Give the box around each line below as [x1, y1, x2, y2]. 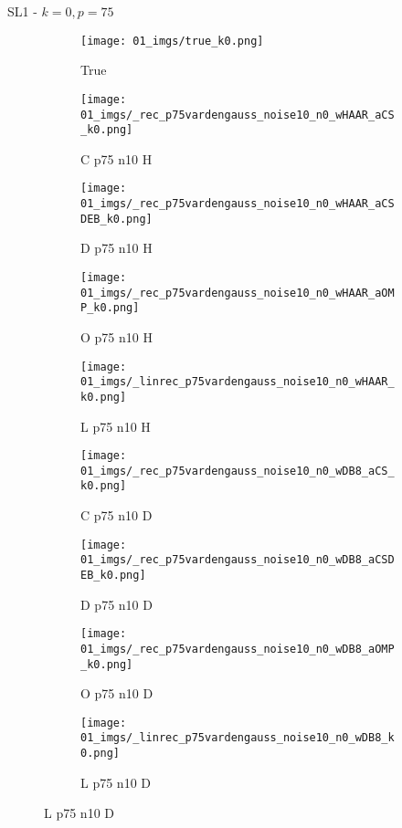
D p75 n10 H [80, 238, 153, 257]
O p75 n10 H [80, 327, 153, 346]
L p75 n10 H [80, 416, 151, 435]
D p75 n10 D [80, 594, 153, 613]
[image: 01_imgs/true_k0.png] [80, 34, 264, 47]
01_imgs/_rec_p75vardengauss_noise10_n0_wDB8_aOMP [80, 642, 395, 655]
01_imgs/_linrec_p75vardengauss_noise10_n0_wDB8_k [80, 731, 395, 745]
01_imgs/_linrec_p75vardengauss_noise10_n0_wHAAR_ [80, 375, 395, 389]
